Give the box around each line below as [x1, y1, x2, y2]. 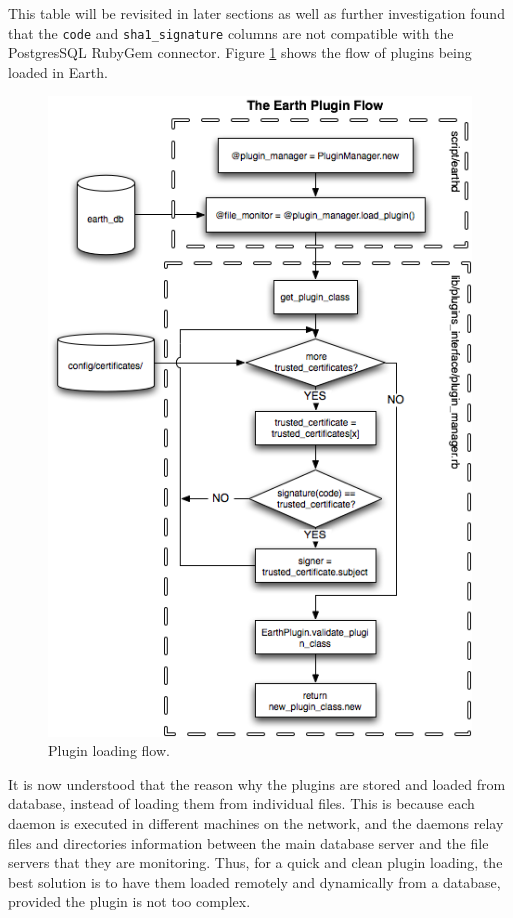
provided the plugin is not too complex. [8, 891, 251, 912]
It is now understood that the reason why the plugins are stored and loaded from [8, 773, 506, 794]
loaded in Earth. [8, 61, 108, 82]
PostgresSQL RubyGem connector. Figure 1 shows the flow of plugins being [8, 42, 472, 63]
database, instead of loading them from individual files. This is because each [8, 793, 475, 814]
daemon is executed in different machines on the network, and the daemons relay [8, 812, 504, 833]
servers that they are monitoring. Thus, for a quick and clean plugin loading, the [8, 852, 503, 873]
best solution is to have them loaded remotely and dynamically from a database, [8, 871, 501, 892]
